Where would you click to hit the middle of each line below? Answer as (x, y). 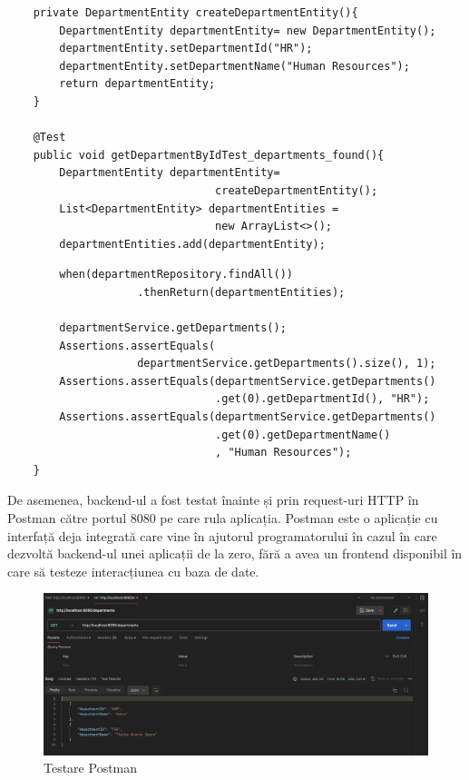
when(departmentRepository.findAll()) (176, 275)
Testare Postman (91, 768)
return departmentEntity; (137, 84)
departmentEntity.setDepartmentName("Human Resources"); (234, 66)
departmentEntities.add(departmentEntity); (192, 244)
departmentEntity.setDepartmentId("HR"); (186, 49)
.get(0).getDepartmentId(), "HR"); (322, 399)
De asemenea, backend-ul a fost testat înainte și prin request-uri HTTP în (213, 500)
